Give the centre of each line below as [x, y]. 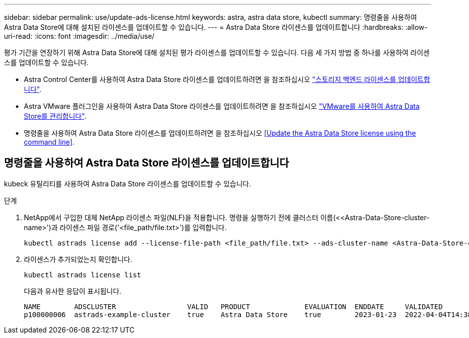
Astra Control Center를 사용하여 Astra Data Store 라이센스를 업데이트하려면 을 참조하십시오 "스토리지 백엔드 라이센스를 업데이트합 [227, 79]
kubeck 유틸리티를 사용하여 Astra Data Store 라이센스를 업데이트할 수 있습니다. [128, 183]
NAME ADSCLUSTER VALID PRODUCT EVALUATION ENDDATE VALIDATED [233, 306]
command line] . [49, 142]
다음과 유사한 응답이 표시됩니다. [73, 291]
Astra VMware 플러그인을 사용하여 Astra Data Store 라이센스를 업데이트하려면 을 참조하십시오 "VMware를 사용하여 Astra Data [222, 106]
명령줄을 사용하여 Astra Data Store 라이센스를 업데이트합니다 [147, 163]
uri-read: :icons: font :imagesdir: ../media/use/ [79, 36]
